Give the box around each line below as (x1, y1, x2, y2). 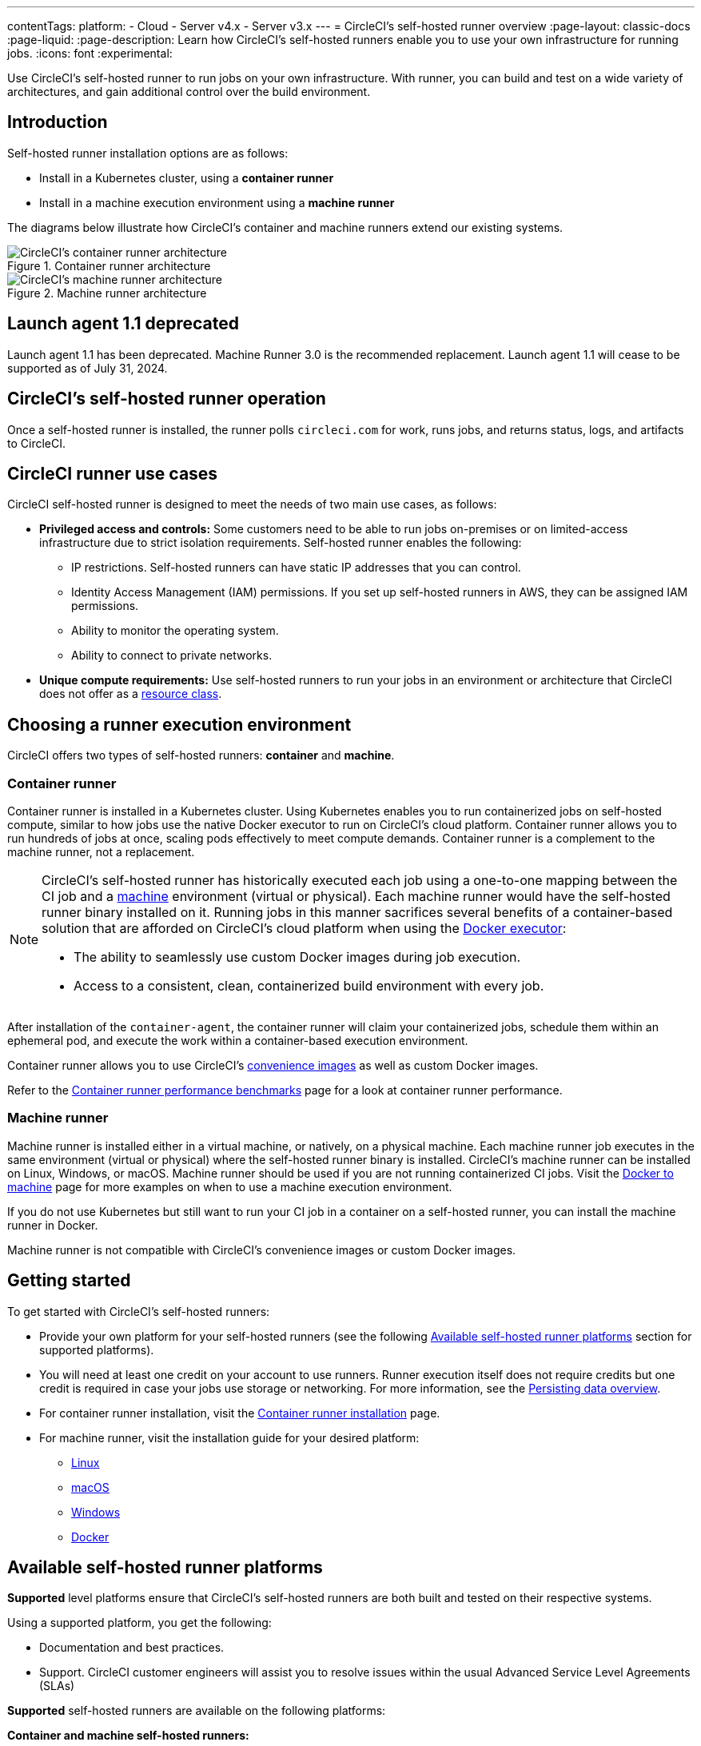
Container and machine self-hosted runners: (7, 1728, 249, 1743)
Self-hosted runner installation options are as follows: (7, 145, 289, 160)
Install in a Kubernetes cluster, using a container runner (39, 170, 334, 185)
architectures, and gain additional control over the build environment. (7, 85, 371, 98)
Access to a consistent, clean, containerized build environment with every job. (74, 977, 544, 994)
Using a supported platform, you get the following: (7, 1616, 272, 1630)
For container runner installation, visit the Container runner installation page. (39, 1405, 440, 1420)
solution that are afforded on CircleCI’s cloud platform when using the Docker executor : (42, 919, 567, 936)
